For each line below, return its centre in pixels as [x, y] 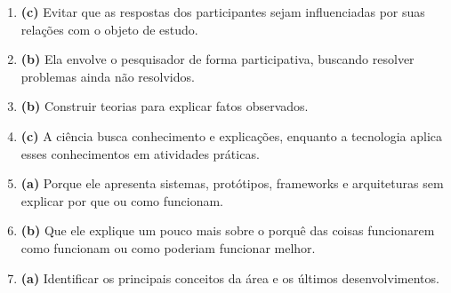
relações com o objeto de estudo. [109, 29]
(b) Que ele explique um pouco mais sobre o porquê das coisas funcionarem [228, 230]
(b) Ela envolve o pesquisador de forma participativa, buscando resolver [217, 59]
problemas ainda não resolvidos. [108, 76]
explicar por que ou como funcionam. [122, 200]
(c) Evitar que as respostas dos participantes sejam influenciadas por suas [223, 12]
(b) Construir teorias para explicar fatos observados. [165, 106]
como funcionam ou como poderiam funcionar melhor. [168, 247]
